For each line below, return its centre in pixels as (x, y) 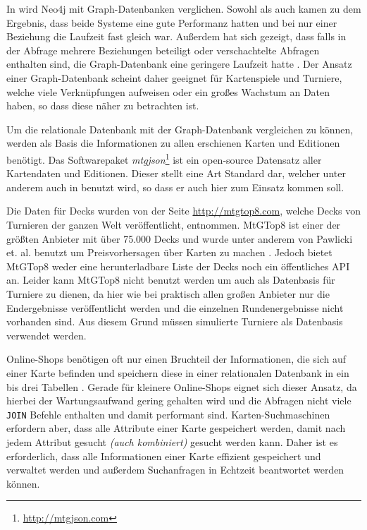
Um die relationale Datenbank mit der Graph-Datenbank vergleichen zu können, (180, 129)
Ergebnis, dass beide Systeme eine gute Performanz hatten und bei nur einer (172, 22)
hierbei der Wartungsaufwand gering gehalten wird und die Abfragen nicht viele (179, 400)
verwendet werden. (46, 335)
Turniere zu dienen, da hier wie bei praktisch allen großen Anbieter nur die (168, 293)
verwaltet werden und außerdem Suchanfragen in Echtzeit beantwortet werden (175, 470)
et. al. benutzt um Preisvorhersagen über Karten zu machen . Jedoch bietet (169, 252)
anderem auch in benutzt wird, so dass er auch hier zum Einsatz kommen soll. (175, 187)
